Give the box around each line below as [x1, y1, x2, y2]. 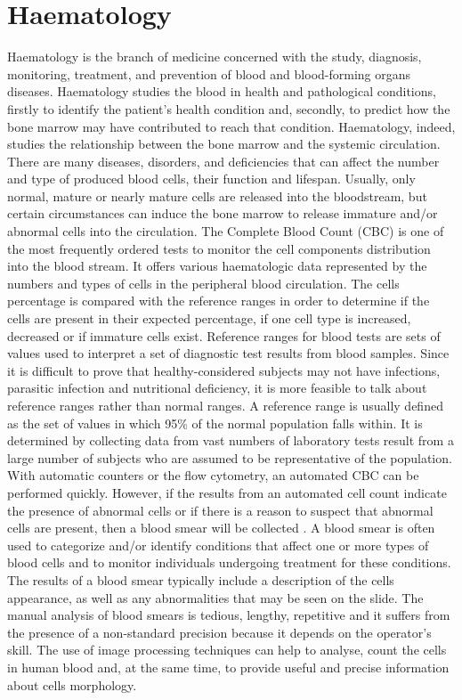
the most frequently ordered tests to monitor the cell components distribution [7, 239, 431, 257]
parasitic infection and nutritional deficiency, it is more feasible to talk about [7, 378, 427, 397]
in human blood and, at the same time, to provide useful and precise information [7, 657, 450, 676]
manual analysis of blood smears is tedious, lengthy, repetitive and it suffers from [7, 606, 450, 624]
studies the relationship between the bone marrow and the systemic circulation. [7, 134, 441, 153]
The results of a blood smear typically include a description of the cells [7, 570, 394, 589]
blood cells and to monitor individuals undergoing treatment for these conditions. [7, 553, 451, 572]
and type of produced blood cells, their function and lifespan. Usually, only [7, 169, 416, 188]
